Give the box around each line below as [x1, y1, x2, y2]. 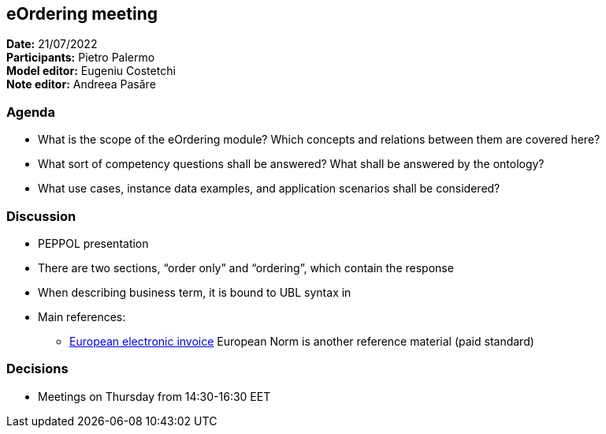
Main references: [38, 309, 126, 324]
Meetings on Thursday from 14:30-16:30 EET [38, 389, 271, 403]
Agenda [6, 103, 55, 120]
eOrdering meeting [6, 4, 158, 24]
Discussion [6, 208, 76, 224]
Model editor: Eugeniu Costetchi [6, 64, 176, 78]
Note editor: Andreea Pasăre [6, 77, 156, 92]
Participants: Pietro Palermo [6, 51, 155, 65]
